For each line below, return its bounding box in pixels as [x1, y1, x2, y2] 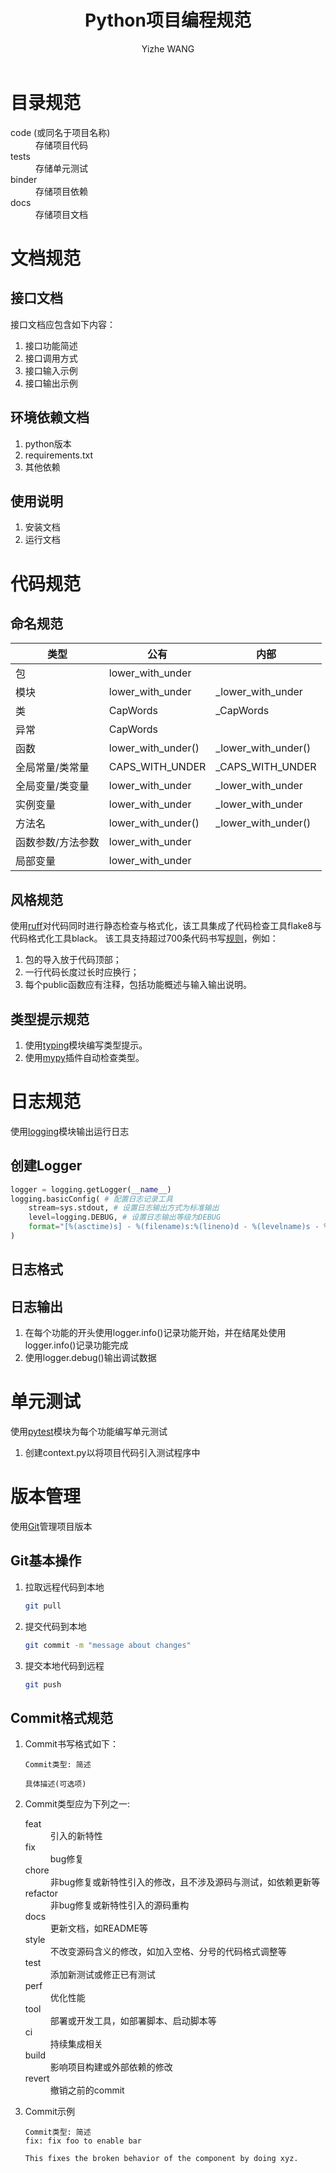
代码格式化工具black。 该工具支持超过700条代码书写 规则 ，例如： [10, 932, 279, 945]
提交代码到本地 [24, 1620, 87, 1632]
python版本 [24, 437, 72, 450]
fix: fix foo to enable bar [24, 2136, 142, 2146]
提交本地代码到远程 [24, 1659, 105, 1671]
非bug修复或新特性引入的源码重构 [49, 1899, 190, 1911]
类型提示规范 [10, 1011, 90, 1028]
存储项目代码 [35, 139, 88, 151]
